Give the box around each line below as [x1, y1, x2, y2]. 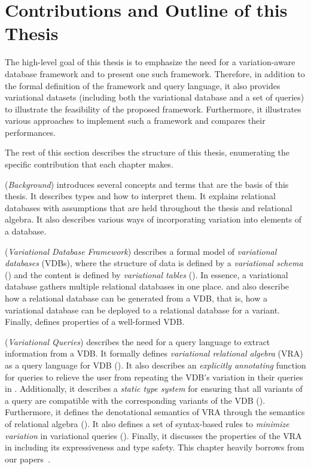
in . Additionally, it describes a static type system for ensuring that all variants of [5, 382, 303, 395]
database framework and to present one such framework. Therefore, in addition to [5, 67, 305, 80]
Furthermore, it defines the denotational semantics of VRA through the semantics [5, 406, 305, 418]
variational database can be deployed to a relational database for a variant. [5, 303, 280, 316]
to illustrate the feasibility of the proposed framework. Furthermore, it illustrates [5, 102, 301, 115]
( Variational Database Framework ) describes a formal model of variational [5, 245, 277, 257]
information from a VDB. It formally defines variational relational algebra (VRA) [5, 347, 303, 360]
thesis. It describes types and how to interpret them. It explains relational [5, 190, 276, 202]
